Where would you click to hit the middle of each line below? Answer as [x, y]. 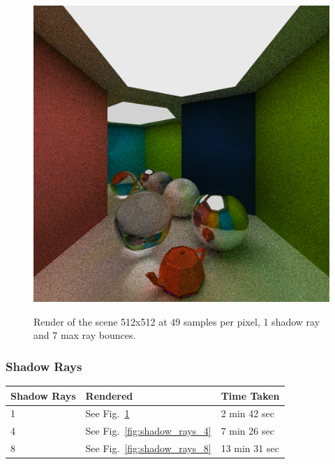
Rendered [109, 395]
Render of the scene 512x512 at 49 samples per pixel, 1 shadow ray [177, 321]
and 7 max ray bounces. [85, 335]
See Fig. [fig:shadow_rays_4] [148, 431]
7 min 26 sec [247, 431]
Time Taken [250, 395]
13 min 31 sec [250, 448]
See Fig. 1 [107, 413]
